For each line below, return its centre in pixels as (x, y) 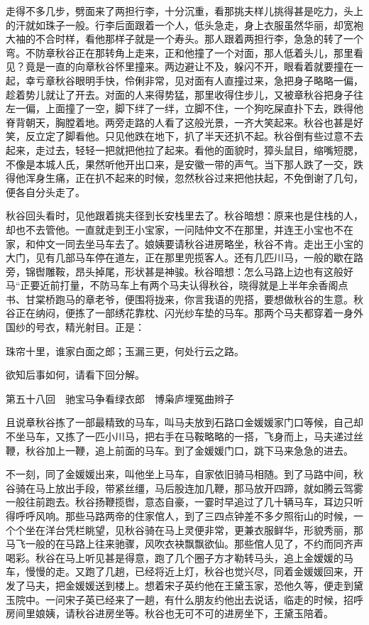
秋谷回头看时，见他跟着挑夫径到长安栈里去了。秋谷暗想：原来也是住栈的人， (184, 216)
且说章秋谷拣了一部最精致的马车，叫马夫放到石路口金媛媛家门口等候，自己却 (184, 422)
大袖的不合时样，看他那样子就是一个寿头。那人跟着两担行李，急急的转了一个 (184, 39)
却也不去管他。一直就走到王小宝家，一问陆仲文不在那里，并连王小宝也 (170, 229)
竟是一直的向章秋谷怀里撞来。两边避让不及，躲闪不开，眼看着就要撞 (184, 66)
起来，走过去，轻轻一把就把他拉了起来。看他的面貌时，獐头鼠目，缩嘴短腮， (184, 150)
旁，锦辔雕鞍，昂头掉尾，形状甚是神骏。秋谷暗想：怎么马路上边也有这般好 (180, 271)
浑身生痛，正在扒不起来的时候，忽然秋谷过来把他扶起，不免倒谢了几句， (194, 178)
